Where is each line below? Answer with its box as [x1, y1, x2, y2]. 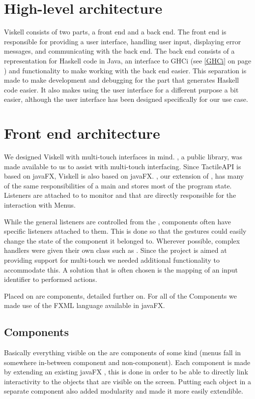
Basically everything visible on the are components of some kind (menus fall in [4, 347, 241, 358]
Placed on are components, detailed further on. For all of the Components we [4, 290, 237, 301]
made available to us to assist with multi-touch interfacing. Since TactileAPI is [4, 161, 241, 171]
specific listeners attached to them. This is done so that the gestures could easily [4, 226, 247, 236]
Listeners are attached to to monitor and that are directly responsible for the [4, 190, 236, 200]
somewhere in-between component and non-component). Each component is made [4, 357, 251, 367]
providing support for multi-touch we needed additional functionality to [4, 254, 220, 265]
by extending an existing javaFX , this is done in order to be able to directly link [4, 367, 248, 377]
